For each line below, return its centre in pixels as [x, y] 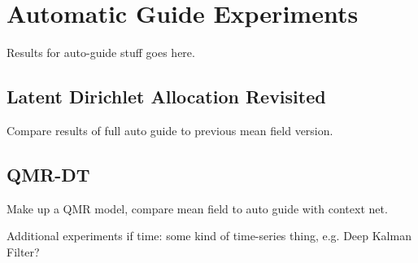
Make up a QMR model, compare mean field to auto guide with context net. [197, 208]
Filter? [23, 251]
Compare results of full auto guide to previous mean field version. [170, 130]
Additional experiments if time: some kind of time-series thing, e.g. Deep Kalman [209, 236]
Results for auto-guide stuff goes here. [101, 53]
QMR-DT [48, 174]
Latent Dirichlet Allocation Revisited [166, 96]
